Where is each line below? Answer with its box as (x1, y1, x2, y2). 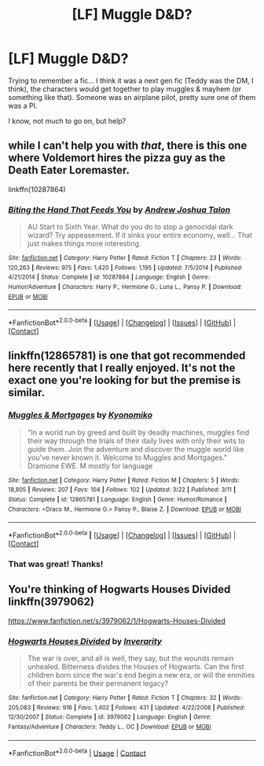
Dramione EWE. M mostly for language (27, 461, 153, 470)
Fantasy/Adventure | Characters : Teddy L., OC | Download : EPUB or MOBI (8, 723, 211, 731)
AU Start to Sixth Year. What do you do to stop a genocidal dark (27, 222, 233, 231)
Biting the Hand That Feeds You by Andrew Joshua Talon (8, 204, 231, 215)
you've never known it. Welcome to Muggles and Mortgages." (27, 453, 228, 462)
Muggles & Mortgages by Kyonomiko (8, 409, 153, 420)
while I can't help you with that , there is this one (8, 139, 247, 153)
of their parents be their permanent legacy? (27, 679, 169, 688)
